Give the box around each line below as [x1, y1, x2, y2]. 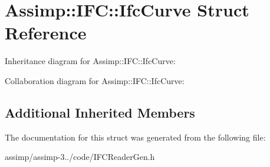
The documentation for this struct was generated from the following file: [5, 131, 266, 143]
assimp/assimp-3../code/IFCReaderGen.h [5, 151, 155, 163]
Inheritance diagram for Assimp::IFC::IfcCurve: [5, 55, 176, 67]
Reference [5, 21, 87, 45]
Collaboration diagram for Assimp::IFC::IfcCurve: [5, 74, 185, 86]
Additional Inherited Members [5, 103, 195, 121]
